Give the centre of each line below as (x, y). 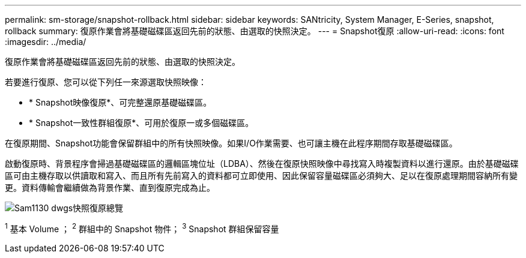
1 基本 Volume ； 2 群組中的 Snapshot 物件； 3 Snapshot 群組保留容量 (142, 228)
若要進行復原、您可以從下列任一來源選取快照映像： (106, 82)
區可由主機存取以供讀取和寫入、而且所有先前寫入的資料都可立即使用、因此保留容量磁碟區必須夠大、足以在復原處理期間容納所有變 (261, 175)
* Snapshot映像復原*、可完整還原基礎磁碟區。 (120, 102)
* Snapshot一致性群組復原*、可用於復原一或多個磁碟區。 (141, 123)
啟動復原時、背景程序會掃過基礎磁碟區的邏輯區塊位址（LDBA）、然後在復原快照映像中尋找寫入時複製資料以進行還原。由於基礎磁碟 (262, 163)
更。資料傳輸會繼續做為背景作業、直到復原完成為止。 (110, 187)
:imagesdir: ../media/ (46, 42)
